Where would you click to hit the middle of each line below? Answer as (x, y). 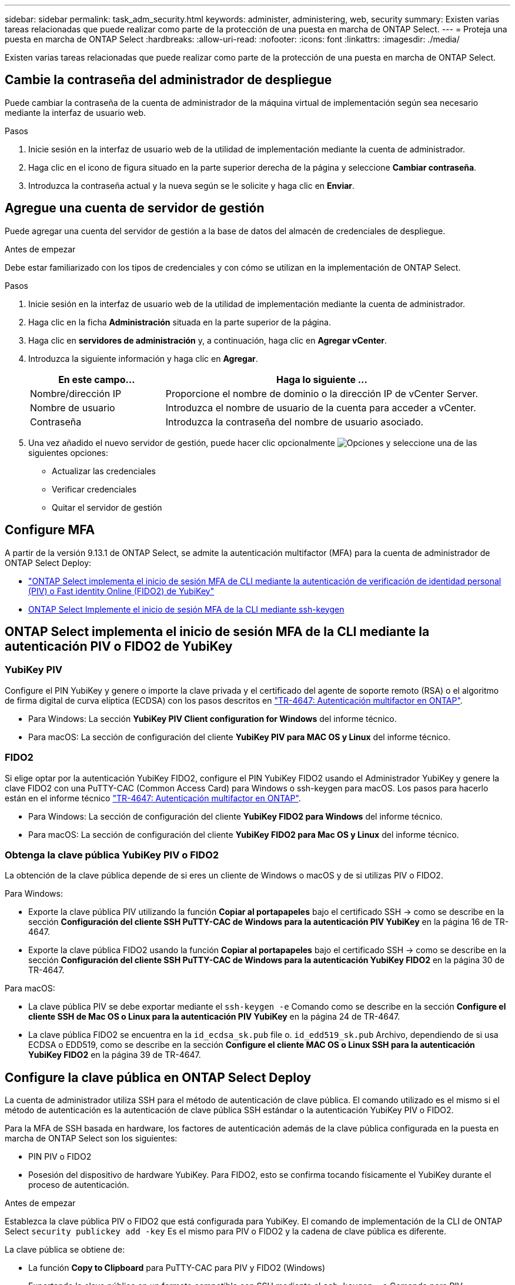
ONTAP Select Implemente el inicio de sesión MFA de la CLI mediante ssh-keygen (186, 609)
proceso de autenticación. (79, 1185)
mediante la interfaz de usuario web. (76, 112)
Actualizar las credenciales (104, 471)
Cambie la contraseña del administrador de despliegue (168, 80)
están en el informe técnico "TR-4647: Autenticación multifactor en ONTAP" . (153, 798)
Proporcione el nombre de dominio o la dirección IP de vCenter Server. (322, 393)
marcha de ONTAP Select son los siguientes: (91, 1138)
